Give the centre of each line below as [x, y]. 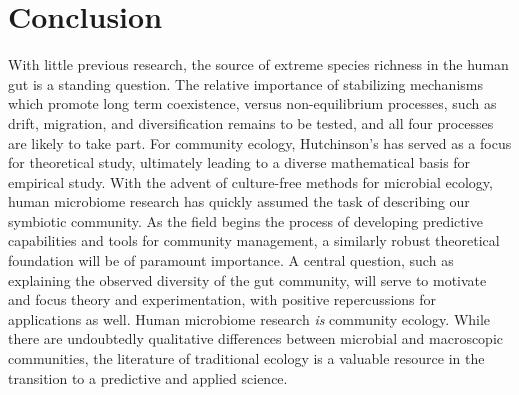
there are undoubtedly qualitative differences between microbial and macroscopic [256, 338]
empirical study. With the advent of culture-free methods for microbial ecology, [250, 181]
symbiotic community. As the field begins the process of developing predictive [245, 220]
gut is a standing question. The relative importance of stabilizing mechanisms [245, 83]
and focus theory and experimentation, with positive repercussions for [222, 299]
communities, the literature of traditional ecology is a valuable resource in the [246, 358]
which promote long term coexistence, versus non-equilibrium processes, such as [252, 103]
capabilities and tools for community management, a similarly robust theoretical [254, 240]
